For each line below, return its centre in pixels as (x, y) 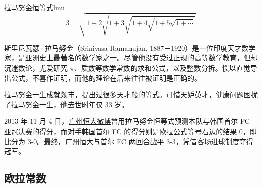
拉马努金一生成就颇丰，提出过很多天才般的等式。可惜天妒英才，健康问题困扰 (131, 95)
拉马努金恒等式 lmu (35, 7)
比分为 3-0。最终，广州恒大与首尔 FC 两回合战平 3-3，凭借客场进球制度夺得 (129, 141)
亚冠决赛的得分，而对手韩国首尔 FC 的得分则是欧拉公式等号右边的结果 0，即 (130, 131)
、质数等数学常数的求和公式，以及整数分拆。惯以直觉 (162, 68)
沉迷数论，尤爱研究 (36, 68)
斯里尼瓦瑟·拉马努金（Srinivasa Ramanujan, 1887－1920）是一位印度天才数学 (130, 48)
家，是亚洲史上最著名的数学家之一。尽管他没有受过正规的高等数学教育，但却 (131, 58)
